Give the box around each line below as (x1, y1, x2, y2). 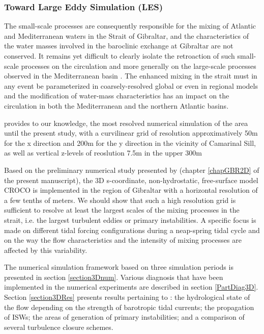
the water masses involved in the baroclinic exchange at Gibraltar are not (4, 40, 233, 51)
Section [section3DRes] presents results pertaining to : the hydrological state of (4, 292, 250, 302)
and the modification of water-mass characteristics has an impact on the (4, 90, 229, 101)
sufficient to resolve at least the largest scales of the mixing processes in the (4, 204, 240, 215)
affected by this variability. (4, 244, 87, 255)
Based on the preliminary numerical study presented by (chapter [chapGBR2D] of (4, 164, 259, 175)
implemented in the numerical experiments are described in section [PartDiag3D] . (4, 281, 258, 292)
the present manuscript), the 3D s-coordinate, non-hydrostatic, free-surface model (4, 174, 258, 185)
